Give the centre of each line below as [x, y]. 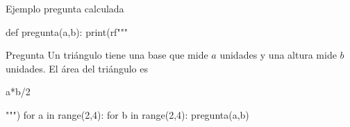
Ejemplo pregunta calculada [65, 8]
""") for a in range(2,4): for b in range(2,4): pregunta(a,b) [127, 114]
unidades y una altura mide [278, 55]
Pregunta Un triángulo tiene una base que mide [107, 55]
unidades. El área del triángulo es [77, 68]
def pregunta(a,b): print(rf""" [67, 31]
